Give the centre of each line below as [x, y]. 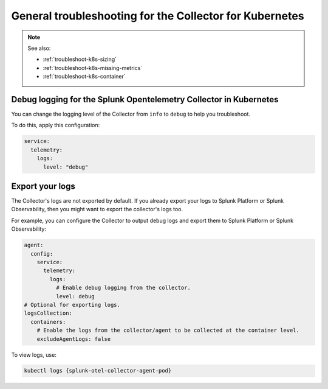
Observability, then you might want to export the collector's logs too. [97, 209]
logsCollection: [48, 313]
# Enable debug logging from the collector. [123, 288]
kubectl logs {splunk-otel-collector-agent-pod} [98, 371]
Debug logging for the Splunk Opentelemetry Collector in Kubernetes [145, 100]
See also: [39, 48]
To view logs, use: [34, 355]
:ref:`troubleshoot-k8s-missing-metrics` [93, 68]
